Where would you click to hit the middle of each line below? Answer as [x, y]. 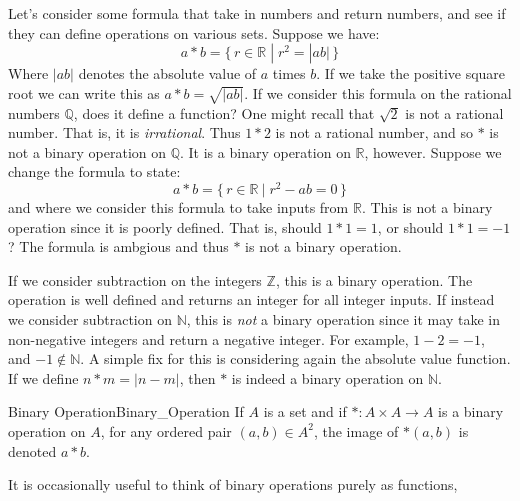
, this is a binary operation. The [374, 279]
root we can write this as [84, 92]
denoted [32, 450]
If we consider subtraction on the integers [135, 279]
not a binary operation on [87, 151]
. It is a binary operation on [265, 151]
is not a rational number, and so [374, 132]
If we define [43, 377]
